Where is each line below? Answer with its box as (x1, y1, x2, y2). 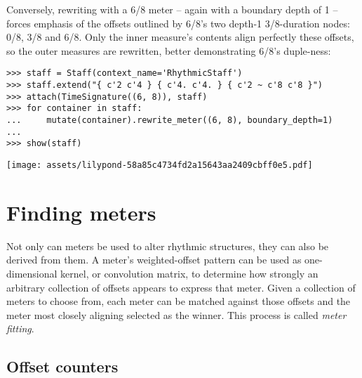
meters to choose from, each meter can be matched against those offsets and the (6, 294, 351, 308)
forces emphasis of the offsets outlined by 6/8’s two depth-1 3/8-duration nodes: (6, 15, 350, 30)
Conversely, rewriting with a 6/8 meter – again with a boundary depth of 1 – (6, 2, 338, 16)
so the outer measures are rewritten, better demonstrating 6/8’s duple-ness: (6, 43, 331, 58)
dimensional (6, 266, 58, 280)
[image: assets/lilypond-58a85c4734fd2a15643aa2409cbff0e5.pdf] (6, 159, 313, 170)
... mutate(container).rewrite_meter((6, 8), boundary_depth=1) (6, 115, 333, 125)
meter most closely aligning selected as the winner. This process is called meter (6, 307, 347, 322)
